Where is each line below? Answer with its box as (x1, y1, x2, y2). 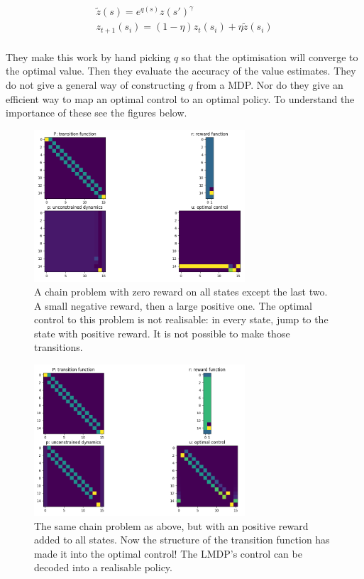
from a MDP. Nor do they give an (196, 77, 343, 92)
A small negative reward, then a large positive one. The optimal (34, 298, 312, 313)
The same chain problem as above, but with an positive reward (34, 518, 309, 533)
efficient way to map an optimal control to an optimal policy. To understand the (6, 91, 355, 106)
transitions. (34, 340, 83, 355)
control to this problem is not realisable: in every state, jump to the (34, 312, 329, 327)
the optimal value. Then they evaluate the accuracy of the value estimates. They (6, 63, 356, 78)
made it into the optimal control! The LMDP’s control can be (34, 546, 302, 561)
